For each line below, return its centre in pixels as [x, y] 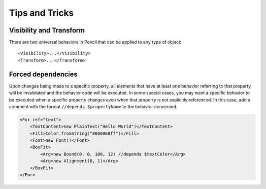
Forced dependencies [43, 74]
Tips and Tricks [41, 13]
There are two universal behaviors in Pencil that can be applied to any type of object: [95, 42]
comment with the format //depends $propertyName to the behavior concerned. [93, 106]
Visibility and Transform [47, 30]
